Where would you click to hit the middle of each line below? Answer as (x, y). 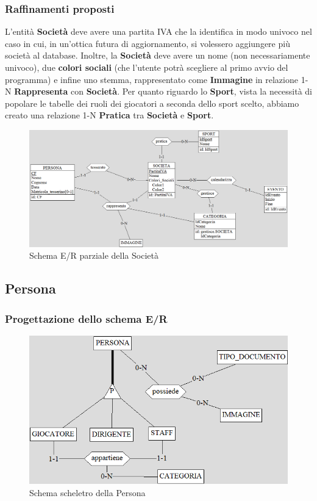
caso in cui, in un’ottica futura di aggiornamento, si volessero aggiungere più (148, 43)
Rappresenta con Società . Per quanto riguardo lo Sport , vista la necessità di (163, 91)
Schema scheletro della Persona (87, 492)
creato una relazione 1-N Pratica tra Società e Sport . (109, 115)
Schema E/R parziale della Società (94, 255)
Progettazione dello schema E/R (86, 318)
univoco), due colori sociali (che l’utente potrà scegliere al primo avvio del (147, 67)
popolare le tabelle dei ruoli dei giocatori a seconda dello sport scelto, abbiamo (152, 103)
